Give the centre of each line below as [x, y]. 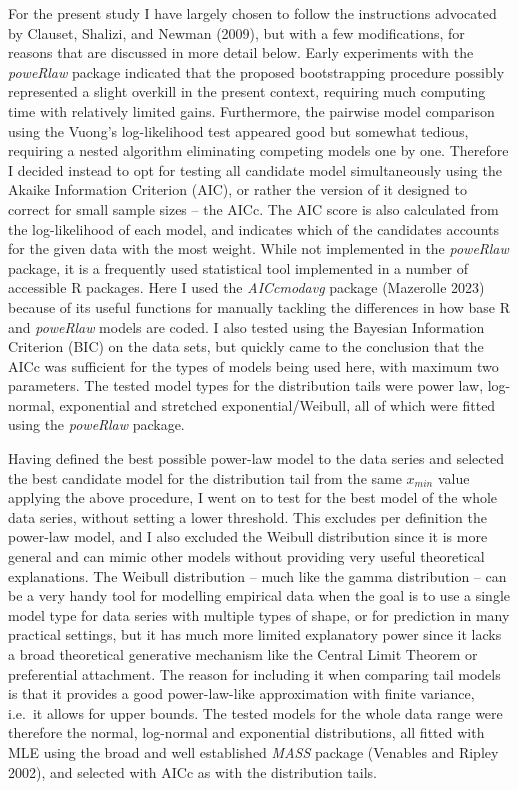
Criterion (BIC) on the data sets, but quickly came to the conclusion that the [246, 346]
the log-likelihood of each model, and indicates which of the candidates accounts [254, 228]
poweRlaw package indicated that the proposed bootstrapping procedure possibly [256, 71]
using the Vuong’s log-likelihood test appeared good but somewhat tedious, [238, 130]
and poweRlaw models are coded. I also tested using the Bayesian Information [246, 326]
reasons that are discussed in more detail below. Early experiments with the [241, 52]
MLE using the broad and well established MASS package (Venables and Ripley [253, 751]
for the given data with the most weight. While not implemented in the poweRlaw [258, 248]
